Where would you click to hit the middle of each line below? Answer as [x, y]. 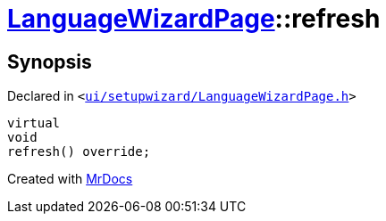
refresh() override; [79, 152]
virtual [34, 123]
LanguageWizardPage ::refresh [194, 19]
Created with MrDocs [70, 179]
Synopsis [50, 61]
